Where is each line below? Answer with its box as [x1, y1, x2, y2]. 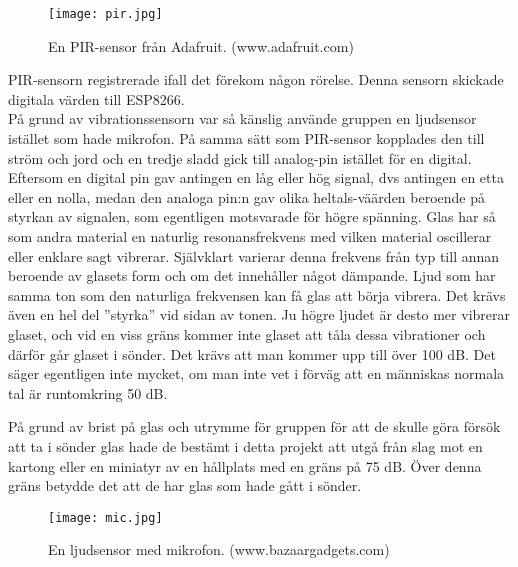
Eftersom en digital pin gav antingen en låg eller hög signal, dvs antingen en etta [8, 167, 504, 188]
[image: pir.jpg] [48, 7, 163, 21]
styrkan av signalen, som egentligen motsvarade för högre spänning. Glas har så [8, 206, 496, 227]
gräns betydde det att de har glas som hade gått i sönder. [8, 475, 362, 496]
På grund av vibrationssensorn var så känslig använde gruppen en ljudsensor [8, 108, 477, 129]
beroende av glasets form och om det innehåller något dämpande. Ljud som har [8, 265, 496, 286]
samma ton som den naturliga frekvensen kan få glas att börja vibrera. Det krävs [8, 284, 506, 305]
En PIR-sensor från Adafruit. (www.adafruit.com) [48, 35, 354, 56]
